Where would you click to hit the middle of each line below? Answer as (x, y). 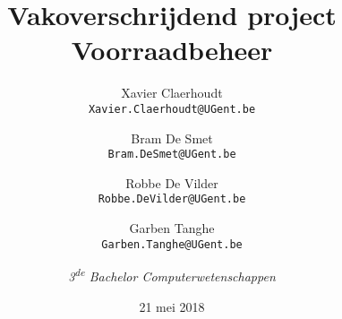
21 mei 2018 (172, 306)
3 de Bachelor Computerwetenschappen (172, 275)
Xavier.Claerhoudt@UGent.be (172, 109)
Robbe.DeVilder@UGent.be (172, 199)
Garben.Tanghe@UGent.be (172, 244)
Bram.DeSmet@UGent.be (172, 155)
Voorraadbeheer (172, 50)
